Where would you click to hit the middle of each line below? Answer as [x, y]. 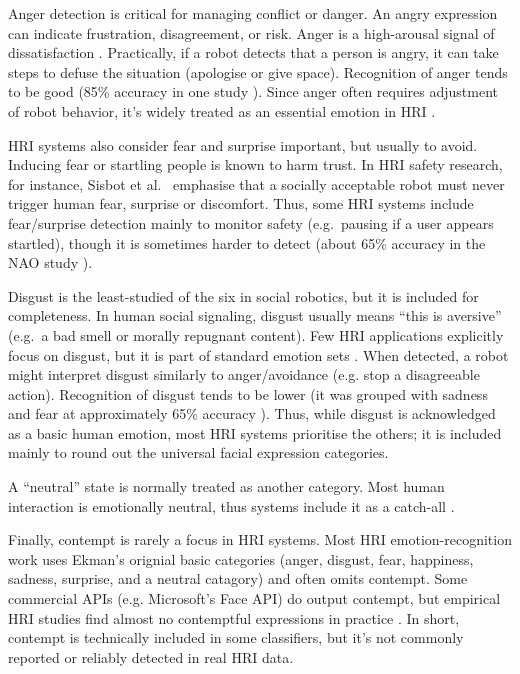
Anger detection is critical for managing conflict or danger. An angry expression [253, 13]
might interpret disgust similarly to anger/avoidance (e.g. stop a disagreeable [244, 374]
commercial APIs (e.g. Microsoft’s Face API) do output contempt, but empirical [254, 598]
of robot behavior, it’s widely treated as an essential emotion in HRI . [222, 110]
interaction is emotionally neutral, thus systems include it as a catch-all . [231, 505]
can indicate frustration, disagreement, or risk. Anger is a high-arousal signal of [251, 32]
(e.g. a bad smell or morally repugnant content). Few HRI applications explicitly [256, 334]
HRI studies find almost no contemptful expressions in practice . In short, [234, 617]
